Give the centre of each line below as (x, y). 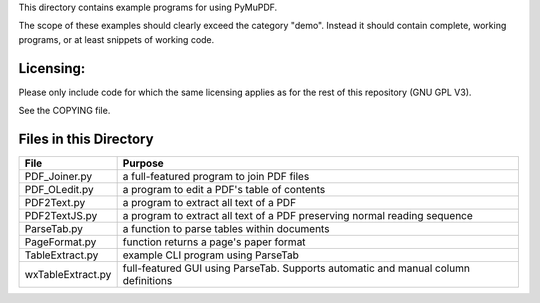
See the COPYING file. (64, 111)
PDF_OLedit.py (59, 189)
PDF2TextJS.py (61, 215)
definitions (147, 280)
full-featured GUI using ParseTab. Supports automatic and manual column (296, 268)
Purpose (143, 163)
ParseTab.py (54, 228)
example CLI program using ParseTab (210, 255)
